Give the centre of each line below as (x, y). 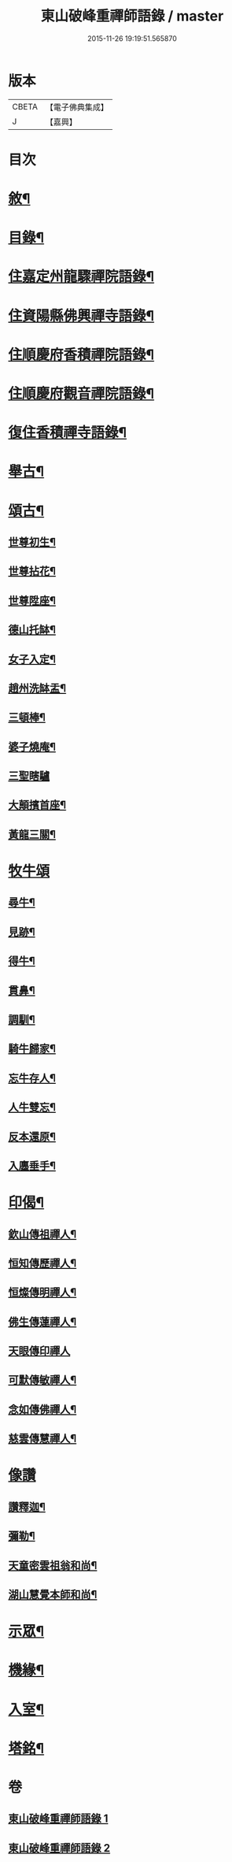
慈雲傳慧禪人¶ (42, 1439)
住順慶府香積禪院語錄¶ (81, 354)
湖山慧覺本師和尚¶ (53, 1595)
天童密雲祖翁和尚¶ (53, 1565)
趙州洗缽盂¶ (37, 688)
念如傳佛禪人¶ (42, 1409)
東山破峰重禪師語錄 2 (59, 1848)
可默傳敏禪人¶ (42, 1380)
